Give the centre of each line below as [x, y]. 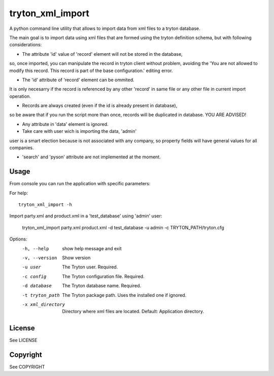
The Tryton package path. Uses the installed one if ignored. [124, 295]
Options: [18, 239]
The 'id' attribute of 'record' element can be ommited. [78, 80]
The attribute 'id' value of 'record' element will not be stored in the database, [102, 54]
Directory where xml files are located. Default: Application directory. [133, 312]
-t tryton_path [41, 295]
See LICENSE [23, 340]
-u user [32, 267]
